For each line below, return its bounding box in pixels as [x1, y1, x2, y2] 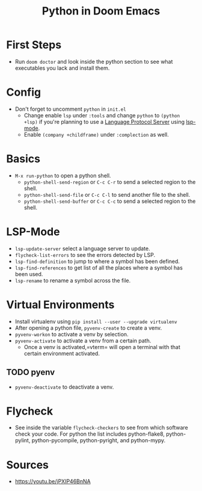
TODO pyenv [6, 367, 55, 377]
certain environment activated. [23, 350, 100, 357]
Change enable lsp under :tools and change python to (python [23, 111, 180, 119]
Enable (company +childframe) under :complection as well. [23, 131, 170, 138]
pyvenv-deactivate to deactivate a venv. [14, 383, 114, 391]
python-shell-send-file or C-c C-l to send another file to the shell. [23, 191, 191, 198]
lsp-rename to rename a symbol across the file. [14, 277, 131, 284]
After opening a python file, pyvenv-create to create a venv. [14, 324, 162, 332]
